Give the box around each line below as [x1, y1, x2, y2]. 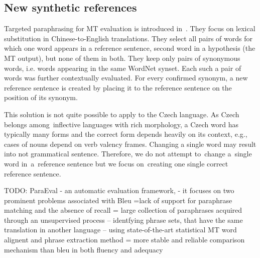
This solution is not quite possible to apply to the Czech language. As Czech [4, 109, 239, 119]
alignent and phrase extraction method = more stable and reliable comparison [4, 234, 245, 245]
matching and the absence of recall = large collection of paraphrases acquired [4, 205, 242, 215]
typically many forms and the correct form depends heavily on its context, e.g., [4, 129, 247, 139]
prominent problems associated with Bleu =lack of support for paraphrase [4, 195, 232, 205]
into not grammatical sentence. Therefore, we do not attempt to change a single [4, 148, 252, 159]
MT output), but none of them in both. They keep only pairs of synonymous [4, 52, 240, 63]
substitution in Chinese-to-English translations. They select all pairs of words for [4, 33, 252, 43]
